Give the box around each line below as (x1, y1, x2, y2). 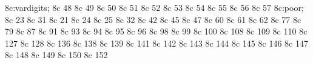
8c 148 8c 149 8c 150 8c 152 (5, 48, 108, 61)
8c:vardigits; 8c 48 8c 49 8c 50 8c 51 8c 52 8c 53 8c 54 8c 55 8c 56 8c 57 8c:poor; (5, 1, 304, 13)
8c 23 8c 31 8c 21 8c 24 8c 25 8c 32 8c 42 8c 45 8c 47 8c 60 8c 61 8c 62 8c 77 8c (5, 13, 301, 25)
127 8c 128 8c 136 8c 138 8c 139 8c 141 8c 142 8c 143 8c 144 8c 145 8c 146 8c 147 (5, 36, 308, 49)
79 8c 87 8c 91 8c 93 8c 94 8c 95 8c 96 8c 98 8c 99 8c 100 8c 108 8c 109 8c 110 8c (5, 25, 308, 38)
